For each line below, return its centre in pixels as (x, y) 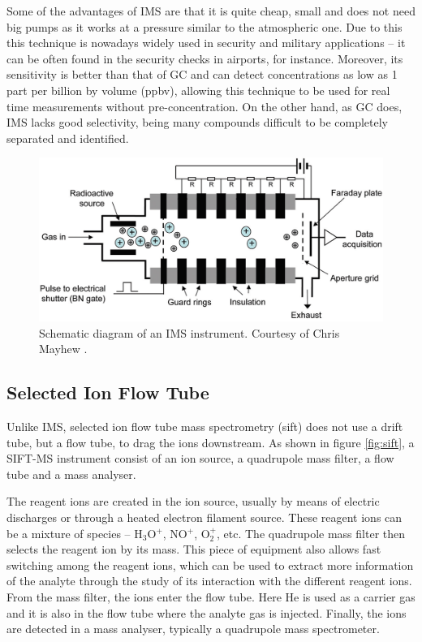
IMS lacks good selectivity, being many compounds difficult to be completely (198, 122)
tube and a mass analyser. (71, 474)
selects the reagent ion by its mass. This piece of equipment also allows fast (194, 549)
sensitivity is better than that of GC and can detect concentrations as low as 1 (202, 74)
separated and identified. (68, 138)
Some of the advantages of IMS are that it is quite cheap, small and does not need (211, 11)
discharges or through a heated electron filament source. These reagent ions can (205, 517)
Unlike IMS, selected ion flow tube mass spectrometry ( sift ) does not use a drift (205, 426)
